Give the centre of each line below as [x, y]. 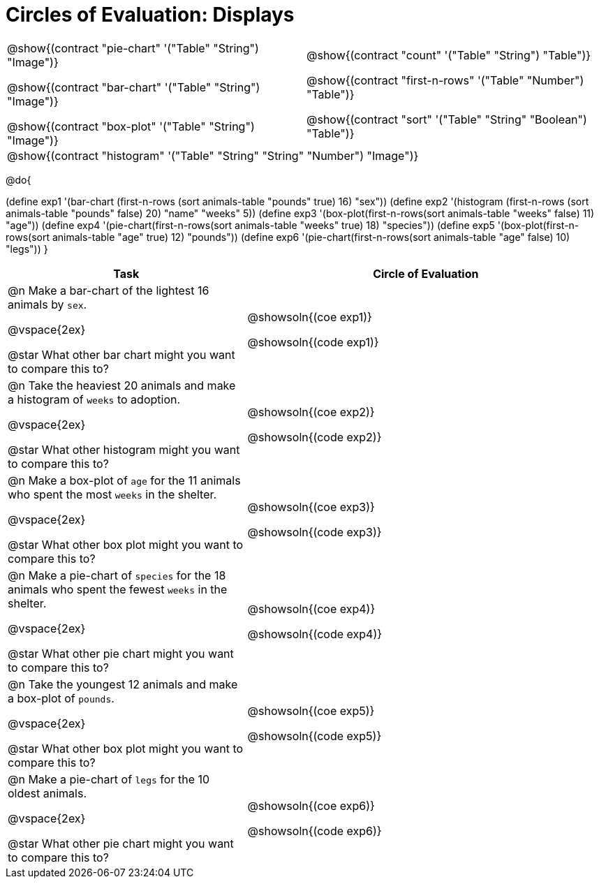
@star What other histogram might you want [124, 449]
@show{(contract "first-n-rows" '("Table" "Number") [445, 80]
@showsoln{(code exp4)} [315, 634]
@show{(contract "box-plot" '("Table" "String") [131, 126]
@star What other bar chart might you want [121, 354]
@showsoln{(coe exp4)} [311, 609]
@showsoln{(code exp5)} [315, 736]
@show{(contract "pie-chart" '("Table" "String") [133, 48]
